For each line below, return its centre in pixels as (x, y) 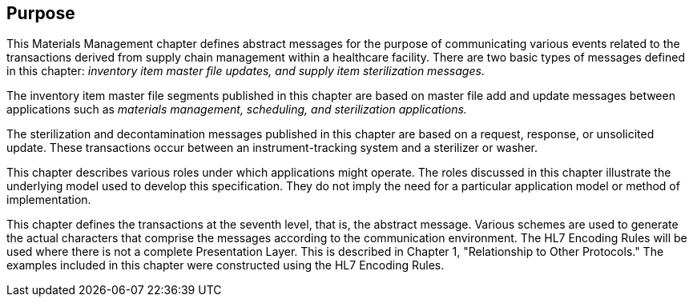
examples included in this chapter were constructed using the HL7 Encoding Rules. (226, 265)
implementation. (49, 200)
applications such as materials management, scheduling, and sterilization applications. (237, 110)
